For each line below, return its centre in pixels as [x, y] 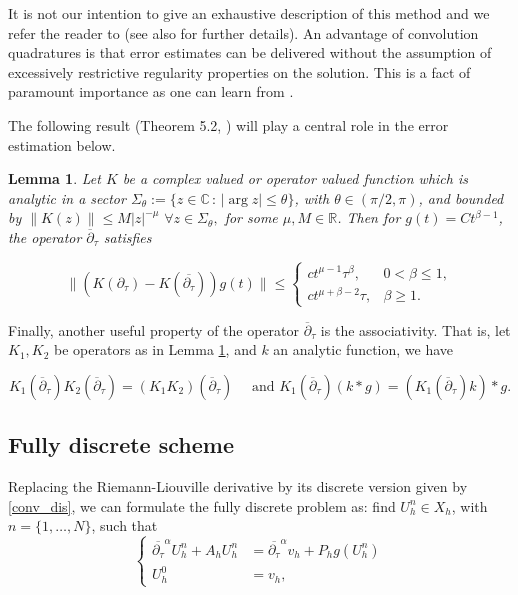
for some [251, 217]
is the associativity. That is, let [415, 329]
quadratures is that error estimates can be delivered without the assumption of [250, 52]
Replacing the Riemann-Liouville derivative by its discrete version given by [238, 486]
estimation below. [62, 144]
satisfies [127, 236]
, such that [124, 525]
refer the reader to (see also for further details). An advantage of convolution [243, 32]
